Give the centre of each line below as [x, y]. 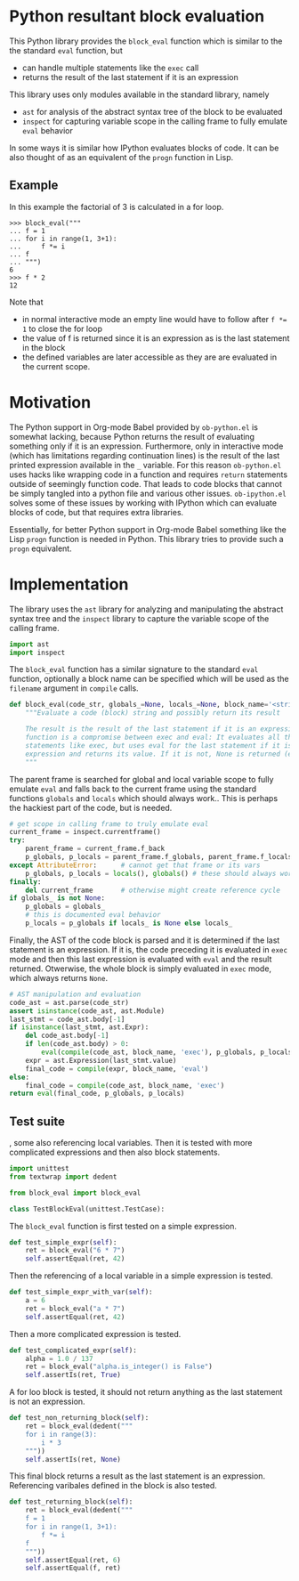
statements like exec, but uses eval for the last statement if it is [159, 745]
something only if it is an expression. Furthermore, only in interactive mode [146, 446]
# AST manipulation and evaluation [75, 994]
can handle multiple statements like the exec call [110, 68]
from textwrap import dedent [63, 1177]
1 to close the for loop [62, 328]
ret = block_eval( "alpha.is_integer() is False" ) [119, 1367]
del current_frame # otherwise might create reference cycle [153, 890]
